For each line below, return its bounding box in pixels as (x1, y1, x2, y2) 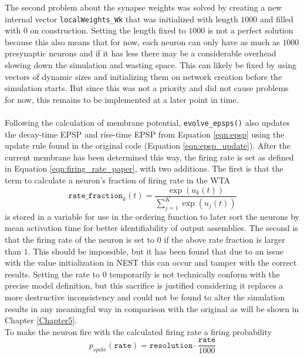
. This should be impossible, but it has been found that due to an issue (28, 245, 284, 257)
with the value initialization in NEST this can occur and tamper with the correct (5, 256, 297, 269)
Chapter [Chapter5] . (5, 314, 77, 326)
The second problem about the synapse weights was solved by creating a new (5, 1, 282, 13)
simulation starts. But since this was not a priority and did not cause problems (5, 82, 289, 94)
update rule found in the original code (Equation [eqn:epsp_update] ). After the (5, 139, 291, 152)
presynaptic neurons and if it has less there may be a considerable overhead (5, 47, 276, 59)
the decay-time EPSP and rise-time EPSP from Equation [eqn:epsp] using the (5, 128, 285, 140)
